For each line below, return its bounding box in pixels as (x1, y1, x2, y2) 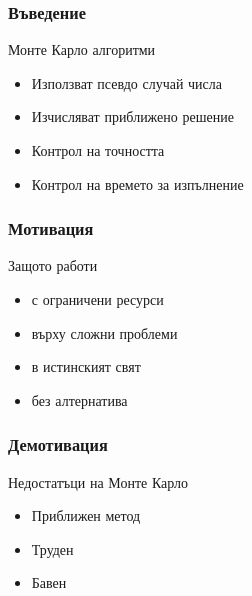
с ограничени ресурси (31, 289, 164, 309)
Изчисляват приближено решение (31, 106, 234, 127)
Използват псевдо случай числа (31, 72, 223, 93)
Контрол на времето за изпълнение (31, 173, 244, 194)
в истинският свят (31, 356, 141, 377)
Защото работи (8, 255, 98, 276)
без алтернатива (31, 389, 128, 410)
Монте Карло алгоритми (8, 39, 156, 60)
